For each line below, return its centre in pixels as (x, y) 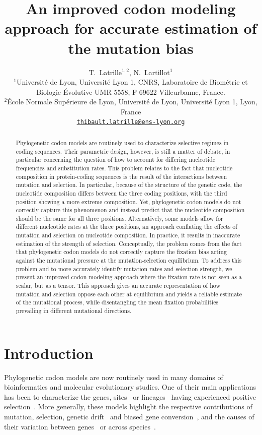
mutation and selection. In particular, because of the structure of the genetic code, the (129, 185)
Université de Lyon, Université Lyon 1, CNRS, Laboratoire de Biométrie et (132, 82)
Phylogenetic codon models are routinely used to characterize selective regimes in (122, 142)
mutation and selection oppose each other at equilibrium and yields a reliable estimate (129, 294)
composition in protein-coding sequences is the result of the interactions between (121, 176)
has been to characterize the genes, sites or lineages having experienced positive (130, 396)
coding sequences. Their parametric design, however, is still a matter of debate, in (123, 151)
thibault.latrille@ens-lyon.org (131, 122)
